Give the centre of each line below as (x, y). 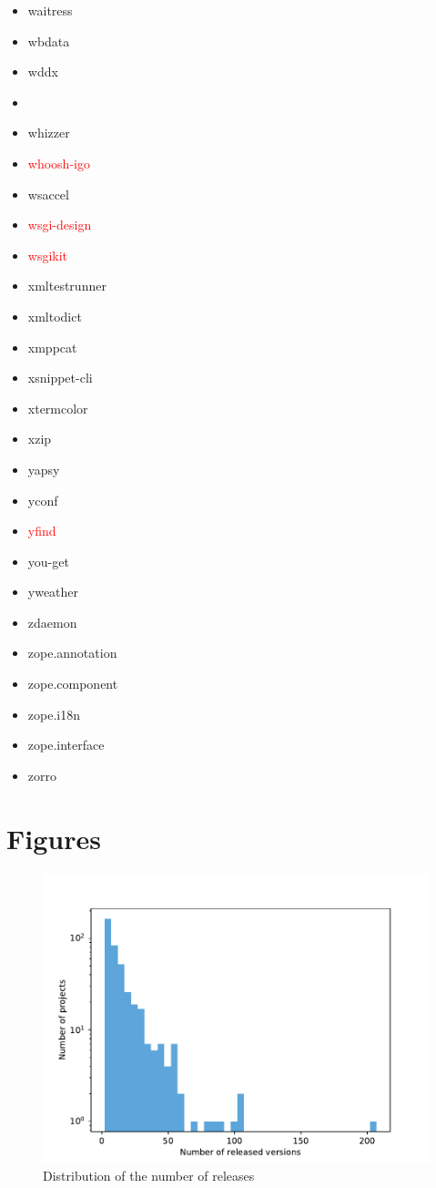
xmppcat (52, 347)
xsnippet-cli (60, 378)
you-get (48, 561)
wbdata (49, 41)
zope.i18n (54, 714)
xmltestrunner (67, 286)
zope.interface (66, 745)
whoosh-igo (59, 163)
